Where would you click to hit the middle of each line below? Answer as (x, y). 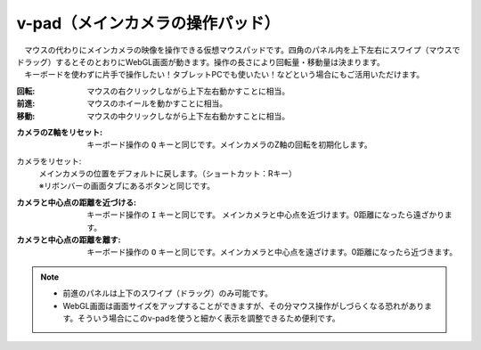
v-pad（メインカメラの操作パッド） (148, 23)
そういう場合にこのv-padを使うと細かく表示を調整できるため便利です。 (208, 318)
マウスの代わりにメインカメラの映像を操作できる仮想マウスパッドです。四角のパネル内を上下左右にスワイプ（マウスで (242, 50)
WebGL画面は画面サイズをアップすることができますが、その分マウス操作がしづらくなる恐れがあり (244, 305)
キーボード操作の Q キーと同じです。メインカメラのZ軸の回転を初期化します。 (230, 145)
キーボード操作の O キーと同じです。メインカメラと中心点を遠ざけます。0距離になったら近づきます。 (272, 252)
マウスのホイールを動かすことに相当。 (157, 103)
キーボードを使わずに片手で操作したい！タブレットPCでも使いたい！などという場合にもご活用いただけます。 (224, 75)
